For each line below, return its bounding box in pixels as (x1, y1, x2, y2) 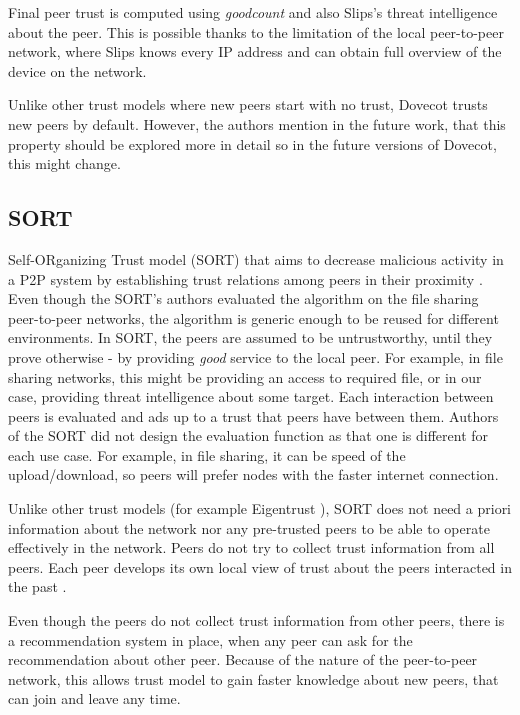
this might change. (8, 153, 121, 174)
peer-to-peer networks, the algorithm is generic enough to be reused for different (8, 307, 499, 328)
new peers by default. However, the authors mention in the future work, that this (8, 113, 506, 134)
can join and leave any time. (8, 688, 181, 709)
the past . (8, 576, 67, 597)
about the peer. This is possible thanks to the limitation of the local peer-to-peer (8, 21, 504, 42)
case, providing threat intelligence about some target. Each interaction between (8, 386, 494, 407)
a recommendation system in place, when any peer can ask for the (8, 629, 413, 650)
